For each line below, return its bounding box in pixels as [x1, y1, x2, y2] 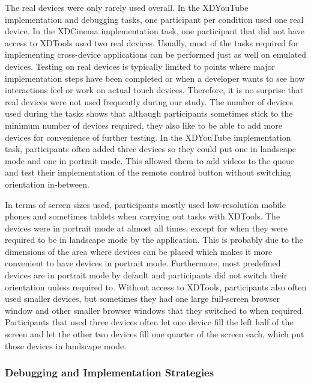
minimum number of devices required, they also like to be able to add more [5, 118, 282, 131]
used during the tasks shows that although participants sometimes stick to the [5, 107, 293, 120]
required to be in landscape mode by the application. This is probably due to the [5, 233, 303, 246]
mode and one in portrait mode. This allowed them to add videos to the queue [5, 154, 295, 167]
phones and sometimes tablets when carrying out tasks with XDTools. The [5, 210, 280, 222]
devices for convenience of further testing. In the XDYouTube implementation [5, 130, 291, 143]
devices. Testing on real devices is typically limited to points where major [5, 60, 276, 72]
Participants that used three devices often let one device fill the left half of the [5, 316, 294, 328]
